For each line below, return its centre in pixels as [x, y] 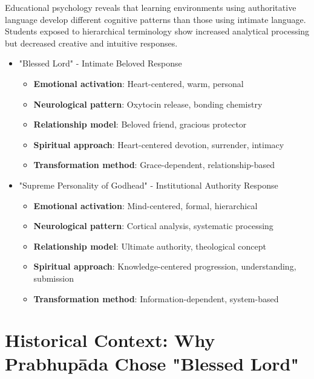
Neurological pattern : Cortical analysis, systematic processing [153, 226]
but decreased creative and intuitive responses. [91, 43]
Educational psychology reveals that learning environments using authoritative [151, 7]
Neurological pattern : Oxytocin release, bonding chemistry [148, 104]
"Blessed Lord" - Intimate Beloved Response [100, 63]
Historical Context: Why [110, 340]
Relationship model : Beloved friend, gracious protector [140, 124]
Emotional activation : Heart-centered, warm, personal [139, 83]
